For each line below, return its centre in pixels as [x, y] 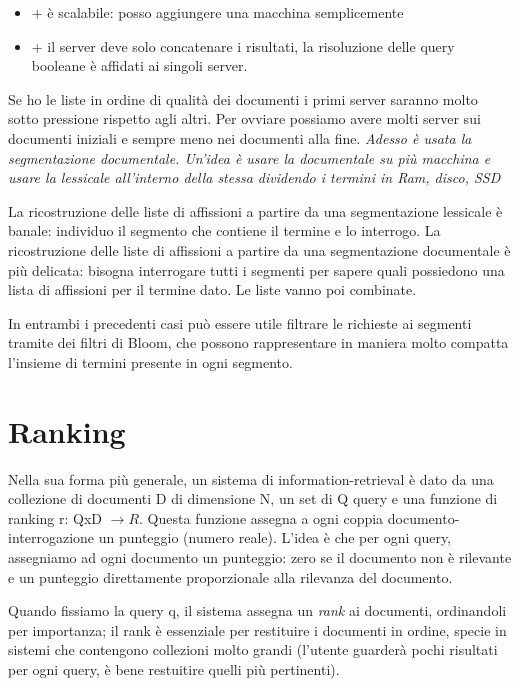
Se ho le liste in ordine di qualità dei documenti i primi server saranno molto [243, 98]
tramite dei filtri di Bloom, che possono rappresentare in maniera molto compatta [258, 342]
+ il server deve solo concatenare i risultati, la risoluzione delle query [243, 45]
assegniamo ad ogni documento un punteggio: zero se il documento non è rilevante [260, 557]
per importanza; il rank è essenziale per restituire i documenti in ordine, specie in [257, 629]
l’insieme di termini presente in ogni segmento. [150, 361]
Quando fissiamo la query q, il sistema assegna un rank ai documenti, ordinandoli [257, 610]
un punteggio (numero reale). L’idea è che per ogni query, [275, 537]
